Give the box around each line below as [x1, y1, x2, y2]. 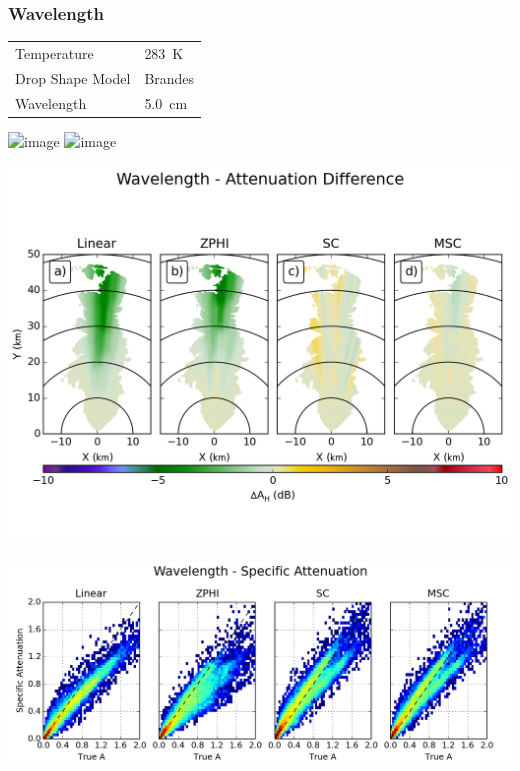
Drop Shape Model [15, 67, 131, 88]
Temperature [15, 42, 94, 63]
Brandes [144, 67, 195, 88]
